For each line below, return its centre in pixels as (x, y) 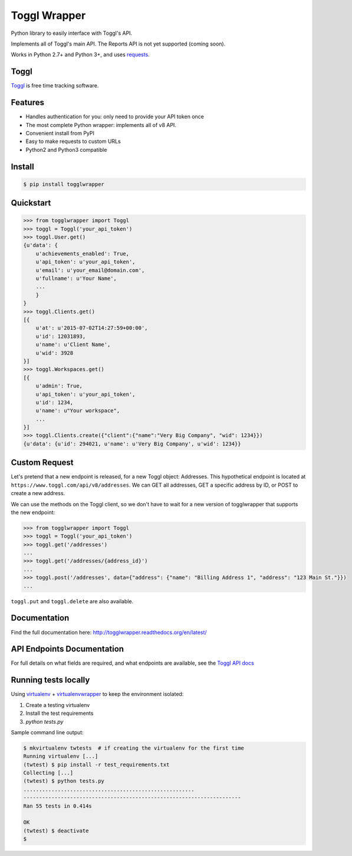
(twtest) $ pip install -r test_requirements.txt (96, 764)
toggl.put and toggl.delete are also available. (72, 601)
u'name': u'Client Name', (73, 345)
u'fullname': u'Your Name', (76, 279)
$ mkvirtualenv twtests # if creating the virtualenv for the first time (134, 748)
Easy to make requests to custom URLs (73, 141)
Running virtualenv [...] (61, 756)
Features (27, 102)
